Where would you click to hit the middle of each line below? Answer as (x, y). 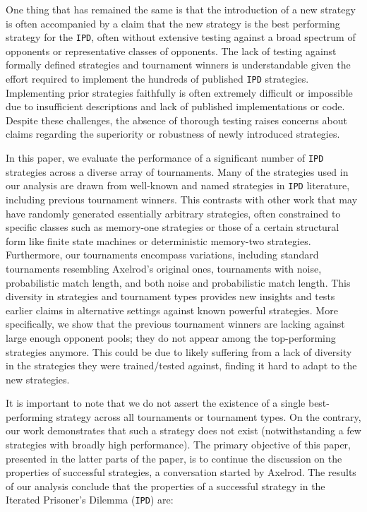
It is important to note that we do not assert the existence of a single (156, 403)
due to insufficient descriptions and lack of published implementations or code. (175, 106)
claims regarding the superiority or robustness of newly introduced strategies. (173, 134)
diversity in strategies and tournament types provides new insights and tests (170, 296)
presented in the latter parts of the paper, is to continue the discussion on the (174, 458)
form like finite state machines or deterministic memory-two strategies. (158, 240)
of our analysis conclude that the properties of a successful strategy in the (166, 486)
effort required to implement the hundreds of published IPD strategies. (157, 79)
